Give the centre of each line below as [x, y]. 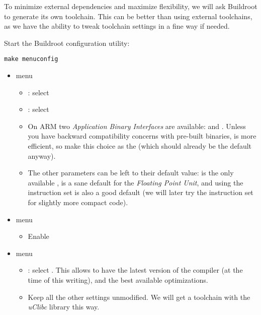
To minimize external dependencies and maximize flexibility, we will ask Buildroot [131, 6]
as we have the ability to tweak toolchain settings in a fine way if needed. [117, 26]
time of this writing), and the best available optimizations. [118, 279]
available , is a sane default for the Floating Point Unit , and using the [136, 182]
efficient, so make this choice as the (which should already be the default [140, 146]
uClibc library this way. [64, 307]
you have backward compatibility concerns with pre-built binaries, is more [142, 136]
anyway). [42, 155]
